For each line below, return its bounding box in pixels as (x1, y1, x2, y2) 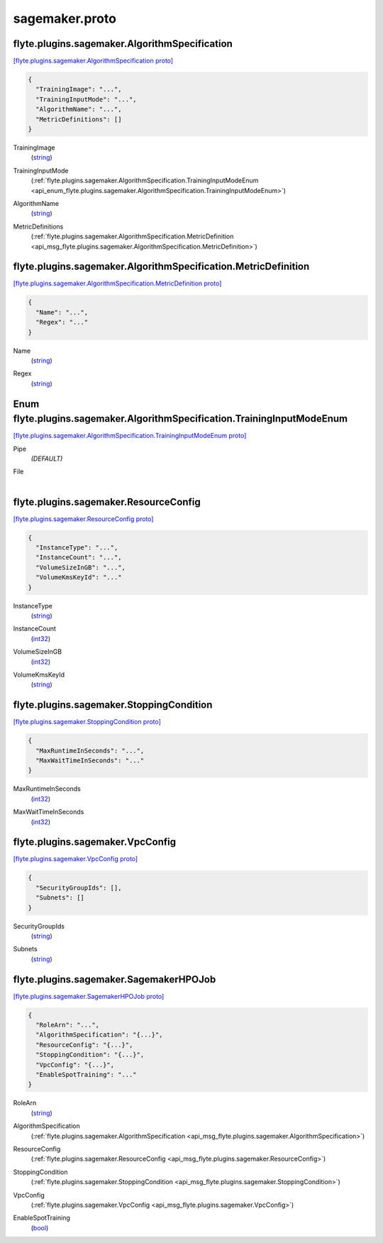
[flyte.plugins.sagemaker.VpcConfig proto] (13, 855, 138, 863)
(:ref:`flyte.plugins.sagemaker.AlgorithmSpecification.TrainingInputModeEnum (30, 176, 259, 185)
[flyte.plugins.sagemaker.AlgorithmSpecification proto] (13, 57, 174, 65)
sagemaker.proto (13, 11, 117, 26)
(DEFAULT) (30, 454, 63, 463)
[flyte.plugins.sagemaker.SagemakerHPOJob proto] (13, 992, 165, 1000)
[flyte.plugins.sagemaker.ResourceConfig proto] (13, 515, 154, 523)
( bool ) (30, 1223, 49, 1232)
